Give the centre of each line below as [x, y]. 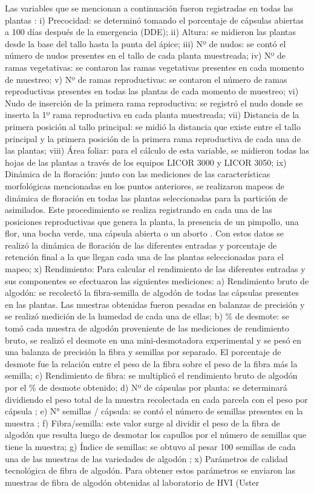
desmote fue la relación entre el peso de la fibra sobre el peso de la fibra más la [151, 363]
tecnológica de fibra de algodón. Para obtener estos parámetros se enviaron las [150, 470]
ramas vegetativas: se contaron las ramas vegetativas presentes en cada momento [155, 67]
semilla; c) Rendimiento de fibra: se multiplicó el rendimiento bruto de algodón [151, 375]
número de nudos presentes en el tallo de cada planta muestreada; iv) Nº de [145, 55]
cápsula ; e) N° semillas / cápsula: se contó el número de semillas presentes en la [154, 411]
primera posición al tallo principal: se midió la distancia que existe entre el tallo [153, 126]
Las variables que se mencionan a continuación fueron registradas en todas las [149, 8]
